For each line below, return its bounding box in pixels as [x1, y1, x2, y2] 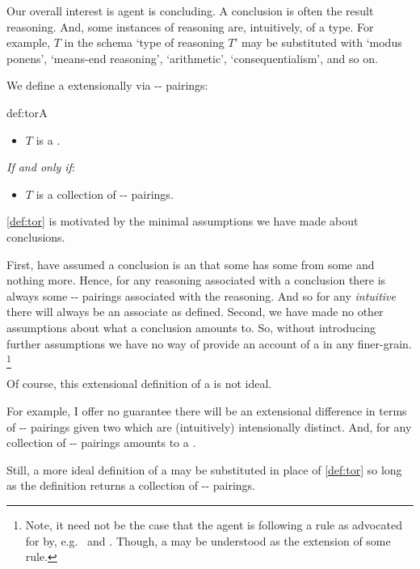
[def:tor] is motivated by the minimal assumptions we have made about [6, 213, 359, 230]
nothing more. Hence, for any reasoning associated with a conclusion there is [6, 272, 386, 289]
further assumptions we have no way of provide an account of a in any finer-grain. [6, 335, 412, 352]
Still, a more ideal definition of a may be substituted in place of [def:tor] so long [6, 461, 402, 478]
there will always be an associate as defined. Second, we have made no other [6, 303, 384, 320]
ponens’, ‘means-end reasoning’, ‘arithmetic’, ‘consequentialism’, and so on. [6, 49, 378, 66]
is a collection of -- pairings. [36, 185, 174, 202]
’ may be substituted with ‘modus [234, 34, 402, 51]
